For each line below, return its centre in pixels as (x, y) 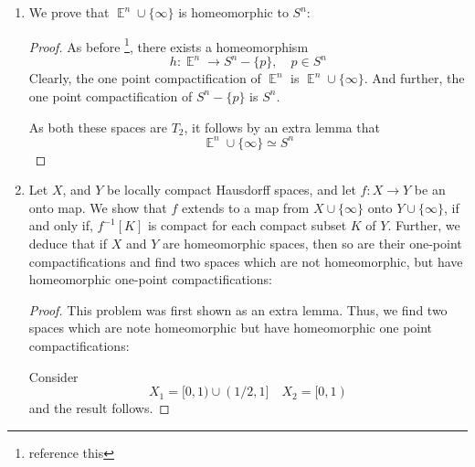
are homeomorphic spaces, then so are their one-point (312, 243)
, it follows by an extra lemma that (282, 127)
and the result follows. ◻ (99, 408)
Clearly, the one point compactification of (145, 78)
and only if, (61, 225)
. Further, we (424, 225)
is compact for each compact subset (247, 225)
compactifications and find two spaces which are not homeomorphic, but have (246, 261)
